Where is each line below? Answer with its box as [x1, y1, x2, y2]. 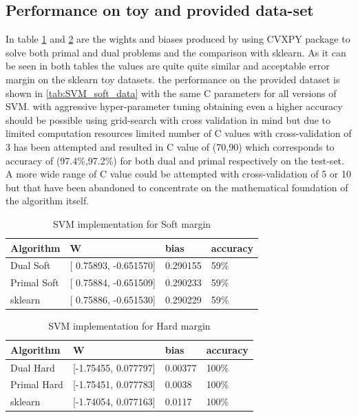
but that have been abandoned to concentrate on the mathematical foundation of [6, 180, 348, 194]
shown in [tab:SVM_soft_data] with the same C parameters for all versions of [6, 85, 337, 100]
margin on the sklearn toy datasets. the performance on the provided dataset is [6, 72, 340, 86]
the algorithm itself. [6, 193, 89, 208]
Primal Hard [10, 377, 63, 392]
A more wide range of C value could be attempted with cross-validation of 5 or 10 [6, 167, 351, 181]
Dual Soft [10, 258, 51, 272]
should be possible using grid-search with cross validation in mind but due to [6, 112, 331, 127]
